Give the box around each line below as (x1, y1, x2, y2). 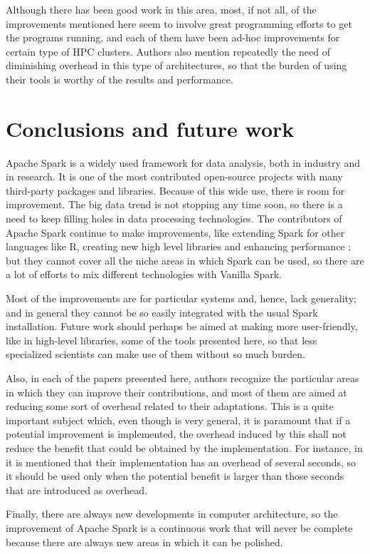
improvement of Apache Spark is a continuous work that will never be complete (6, 520, 353, 535)
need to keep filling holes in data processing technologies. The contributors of (6, 211, 342, 226)
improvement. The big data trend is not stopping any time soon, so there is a (6, 197, 343, 212)
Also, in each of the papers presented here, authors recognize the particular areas (6, 371, 359, 385)
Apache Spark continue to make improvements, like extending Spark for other (6, 225, 345, 240)
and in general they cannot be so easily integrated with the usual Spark (6, 304, 318, 319)
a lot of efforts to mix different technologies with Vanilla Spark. (6, 267, 282, 282)
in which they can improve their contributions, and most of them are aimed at (6, 384, 347, 399)
